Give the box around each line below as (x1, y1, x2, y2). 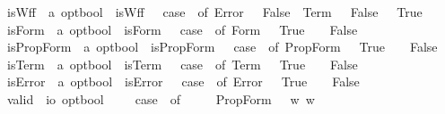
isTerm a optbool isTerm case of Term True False (6, 54, 358, 73)
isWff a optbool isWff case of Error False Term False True (6, 3, 423, 20)
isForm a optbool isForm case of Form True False (6, 20, 358, 38)
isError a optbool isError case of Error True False (6, 72, 360, 91)
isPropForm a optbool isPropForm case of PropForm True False (6, 37, 438, 56)
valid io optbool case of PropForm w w (6, 89, 315, 108)
